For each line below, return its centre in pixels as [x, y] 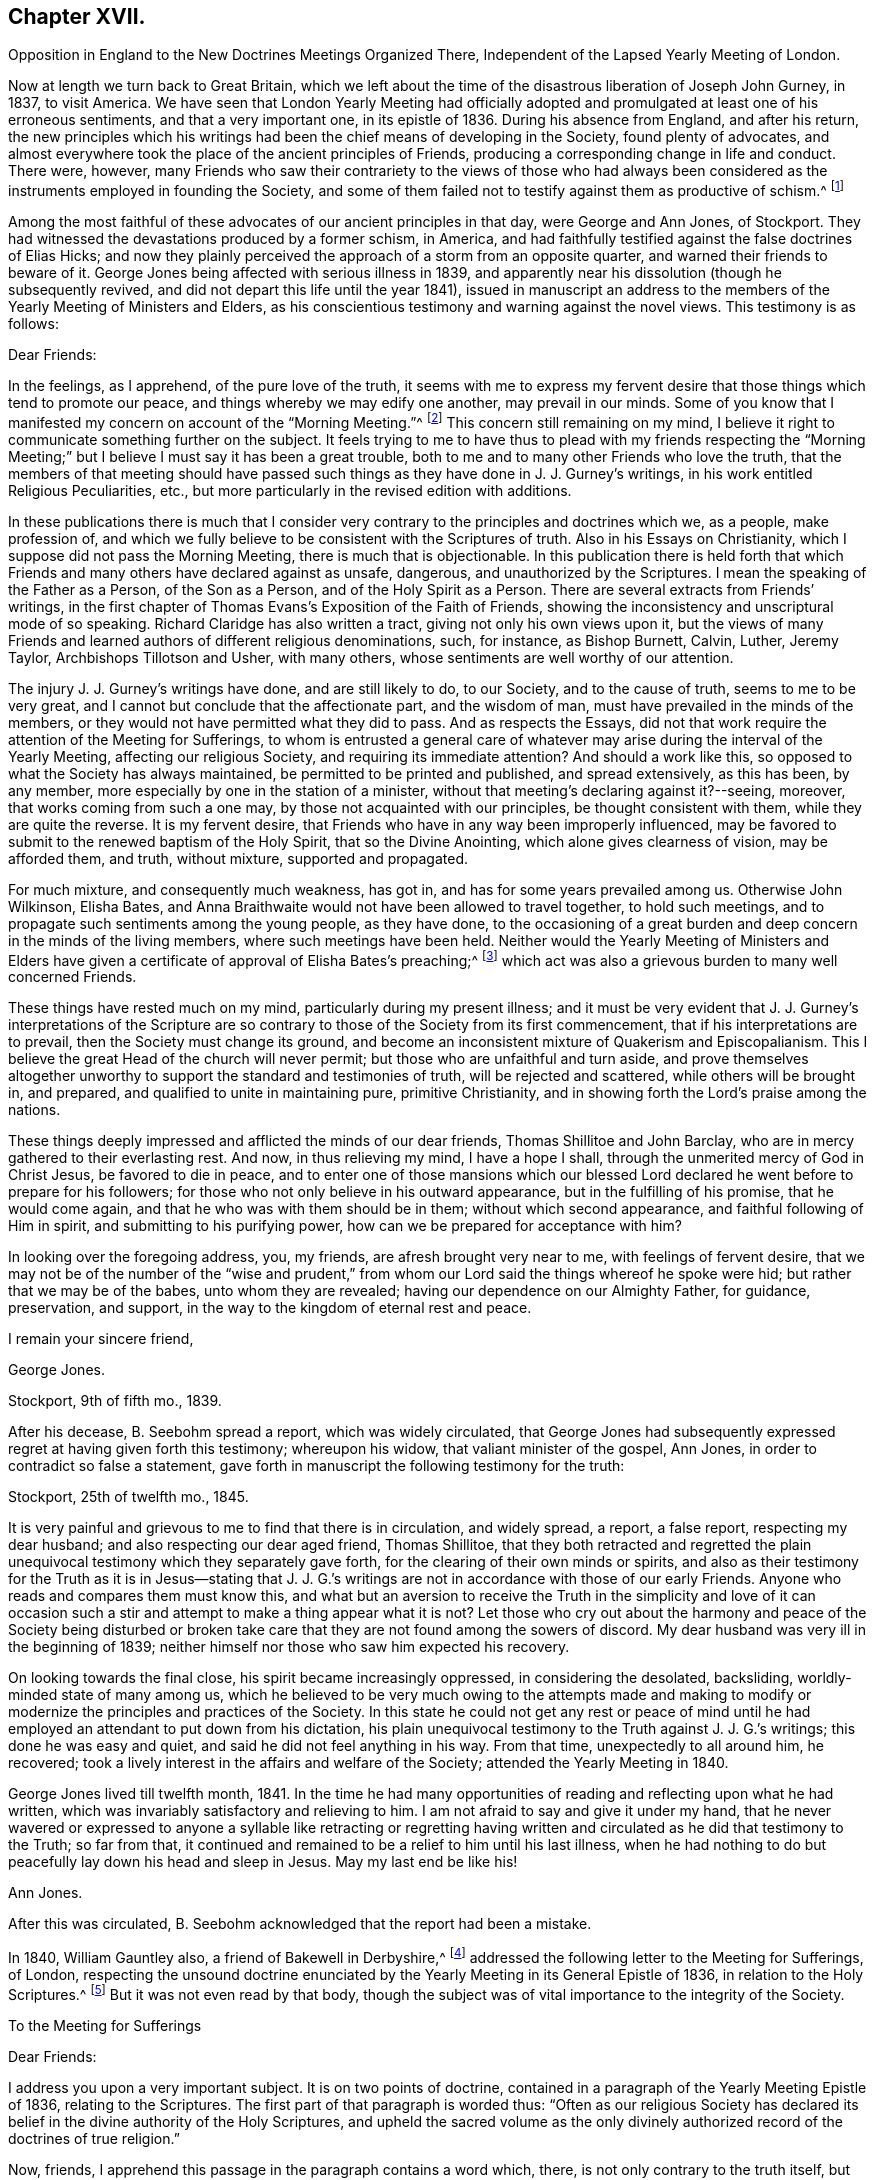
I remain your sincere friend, [101, 1339]
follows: [33, 324]
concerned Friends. [72, 977]
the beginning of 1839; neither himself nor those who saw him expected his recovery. [289, 1647]
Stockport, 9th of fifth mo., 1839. [115, 1401]
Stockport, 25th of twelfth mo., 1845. [128, 1497]
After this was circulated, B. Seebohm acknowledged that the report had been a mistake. [300, 1924]
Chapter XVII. [77, 16]
